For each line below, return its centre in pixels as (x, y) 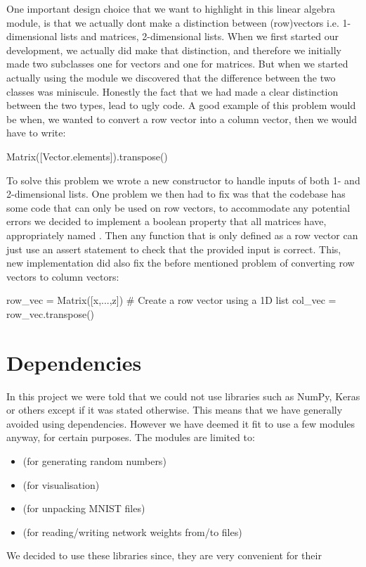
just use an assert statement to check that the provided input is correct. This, (174, 249)
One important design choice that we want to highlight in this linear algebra (171, 8)
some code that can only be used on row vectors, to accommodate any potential (178, 207)
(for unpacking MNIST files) (84, 508)
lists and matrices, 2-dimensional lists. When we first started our (200, 36)
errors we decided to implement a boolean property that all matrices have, (166, 221)
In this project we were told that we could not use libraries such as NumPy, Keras (183, 396)
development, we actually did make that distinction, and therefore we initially (174, 50)
